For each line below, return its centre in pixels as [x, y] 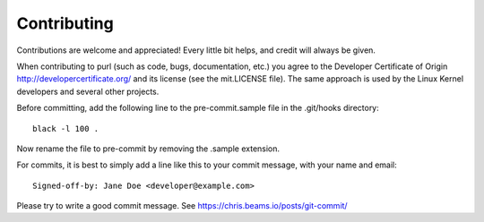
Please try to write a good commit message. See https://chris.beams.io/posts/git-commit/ [182, 206]
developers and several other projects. [88, 91]
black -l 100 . [66, 128]
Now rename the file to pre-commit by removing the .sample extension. [148, 149]
